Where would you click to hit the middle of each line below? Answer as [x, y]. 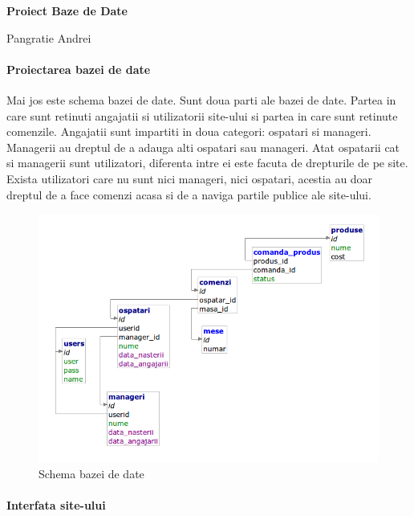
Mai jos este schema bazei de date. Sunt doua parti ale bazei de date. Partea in [201, 99]
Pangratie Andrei [49, 37]
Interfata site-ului [56, 505]
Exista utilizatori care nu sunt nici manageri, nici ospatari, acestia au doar [190, 178]
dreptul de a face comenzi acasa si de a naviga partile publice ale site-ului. [189, 194]
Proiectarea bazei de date [79, 69]
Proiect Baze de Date [67, 10]
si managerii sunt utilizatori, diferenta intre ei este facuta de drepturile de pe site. [207, 163]
